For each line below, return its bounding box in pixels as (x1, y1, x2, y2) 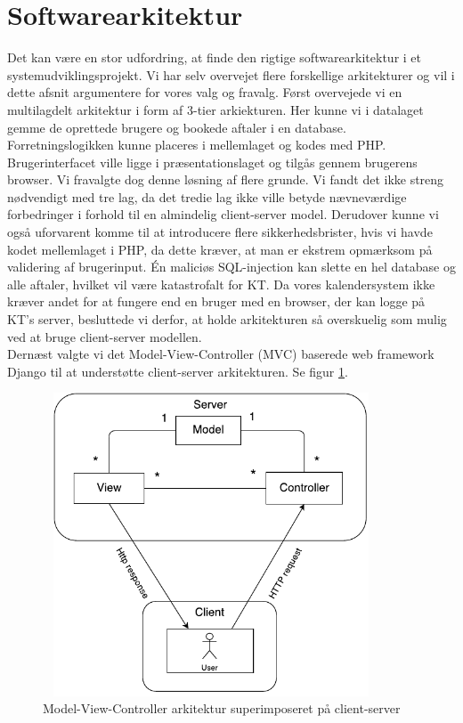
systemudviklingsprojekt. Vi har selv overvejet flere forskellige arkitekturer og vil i (7, 65, 455, 84)
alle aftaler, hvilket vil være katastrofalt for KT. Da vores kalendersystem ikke (7, 274, 435, 293)
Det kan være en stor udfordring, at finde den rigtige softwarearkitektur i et (7, 48, 422, 67)
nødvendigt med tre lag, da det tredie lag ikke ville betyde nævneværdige (7, 187, 407, 206)
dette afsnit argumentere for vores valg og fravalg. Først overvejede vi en (7, 83, 402, 102)
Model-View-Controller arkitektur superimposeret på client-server (43, 699, 401, 718)
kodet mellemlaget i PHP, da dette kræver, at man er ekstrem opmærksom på (7, 240, 433, 258)
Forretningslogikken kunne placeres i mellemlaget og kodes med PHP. (7, 135, 386, 154)
